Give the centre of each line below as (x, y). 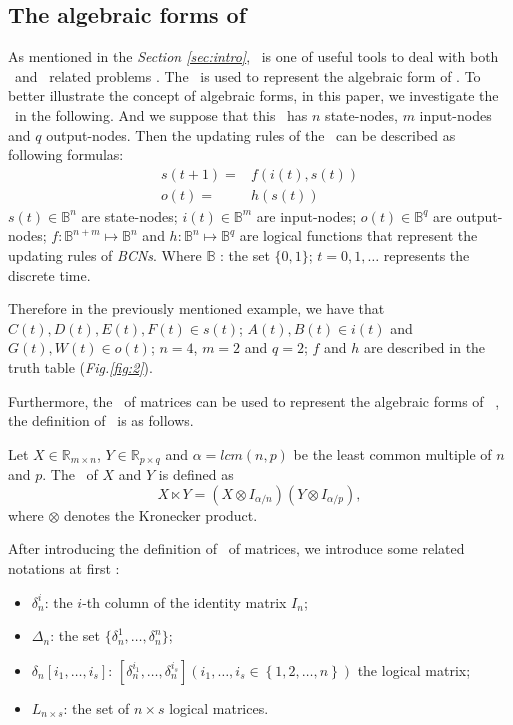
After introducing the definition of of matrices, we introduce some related (236, 548)
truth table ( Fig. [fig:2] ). (80, 366)
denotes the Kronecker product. (161, 514)
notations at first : (64, 568)
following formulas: (66, 154)
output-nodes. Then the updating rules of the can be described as (251, 134)
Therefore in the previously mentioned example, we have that (196, 308)
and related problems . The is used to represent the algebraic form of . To (247, 75)
